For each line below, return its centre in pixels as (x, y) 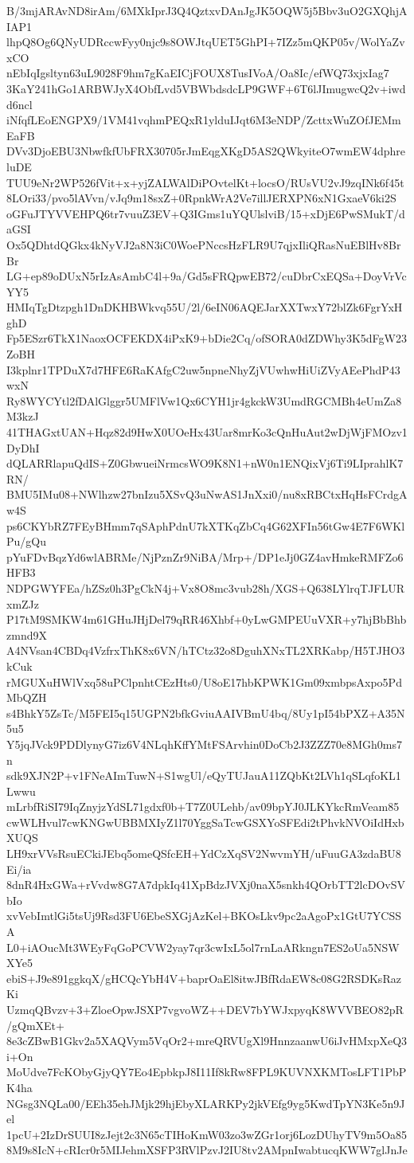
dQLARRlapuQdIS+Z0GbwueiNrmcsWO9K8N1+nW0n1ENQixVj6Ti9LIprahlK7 (205, 463)
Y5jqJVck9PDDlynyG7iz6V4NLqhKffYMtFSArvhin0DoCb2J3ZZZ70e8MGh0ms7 (204, 744)
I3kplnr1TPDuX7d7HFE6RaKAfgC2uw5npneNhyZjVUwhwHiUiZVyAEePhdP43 (203, 369)
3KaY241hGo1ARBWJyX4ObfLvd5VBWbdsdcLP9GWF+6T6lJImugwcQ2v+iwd (206, 88)
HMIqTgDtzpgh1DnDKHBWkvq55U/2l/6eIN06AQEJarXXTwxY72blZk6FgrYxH (205, 307)
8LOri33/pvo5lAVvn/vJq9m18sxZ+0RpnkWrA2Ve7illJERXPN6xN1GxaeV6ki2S (201, 198)
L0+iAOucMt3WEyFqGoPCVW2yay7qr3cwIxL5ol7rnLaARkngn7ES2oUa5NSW (203, 947)
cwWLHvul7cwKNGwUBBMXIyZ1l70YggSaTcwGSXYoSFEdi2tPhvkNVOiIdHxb (205, 822)
